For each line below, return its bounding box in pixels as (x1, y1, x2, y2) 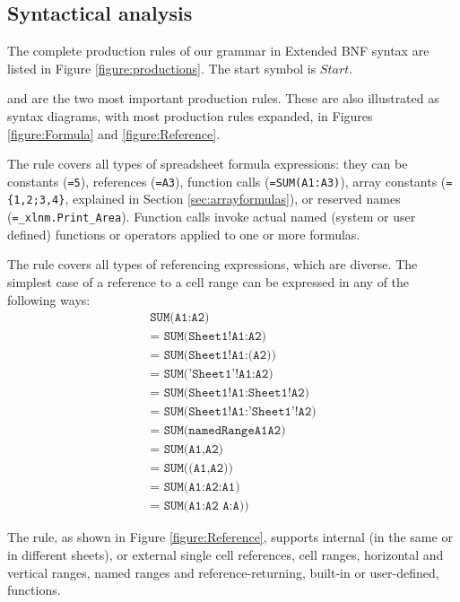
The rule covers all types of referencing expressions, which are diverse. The (7, 255, 418, 274)
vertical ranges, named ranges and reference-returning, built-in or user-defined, (7, 563, 439, 581)
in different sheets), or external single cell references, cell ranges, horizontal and (7, 545, 444, 564)
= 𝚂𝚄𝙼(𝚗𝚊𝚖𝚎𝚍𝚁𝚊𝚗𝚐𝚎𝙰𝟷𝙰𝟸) (150, 424, 286, 438)
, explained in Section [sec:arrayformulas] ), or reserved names (65, 189, 401, 208)
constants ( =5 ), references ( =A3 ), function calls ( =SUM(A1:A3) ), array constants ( (7, 171, 447, 190)
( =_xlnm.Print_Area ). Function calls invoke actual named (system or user (7, 207, 416, 226)
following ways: (7, 290, 91, 309)
